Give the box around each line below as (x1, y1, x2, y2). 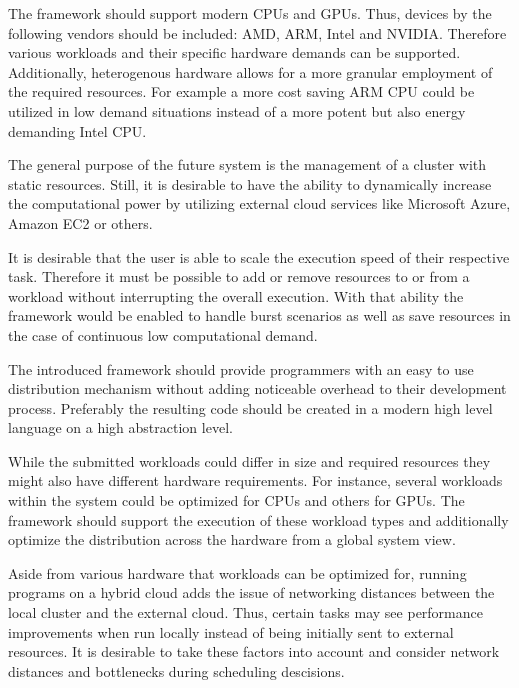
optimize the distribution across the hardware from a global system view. (8, 529, 456, 550)
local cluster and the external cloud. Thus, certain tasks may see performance (8, 602, 483, 623)
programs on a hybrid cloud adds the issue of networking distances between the (8, 582, 495, 603)
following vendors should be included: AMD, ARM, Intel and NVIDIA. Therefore (8, 22, 507, 43)
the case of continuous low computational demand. (8, 324, 318, 345)
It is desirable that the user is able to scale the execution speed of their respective (8, 246, 510, 267)
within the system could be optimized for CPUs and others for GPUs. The (8, 490, 465, 511)
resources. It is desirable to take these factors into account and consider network (8, 641, 500, 662)
